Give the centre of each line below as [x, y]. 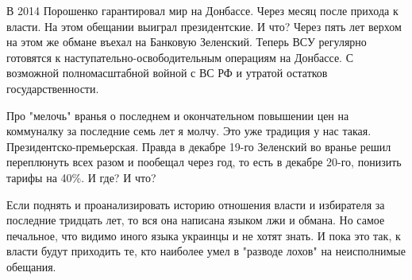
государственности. [53, 88]
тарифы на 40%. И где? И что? [81, 177]
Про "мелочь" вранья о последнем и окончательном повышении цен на [178, 115]
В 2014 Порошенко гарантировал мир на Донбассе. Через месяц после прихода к [202, 10]
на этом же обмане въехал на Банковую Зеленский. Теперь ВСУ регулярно [187, 42]
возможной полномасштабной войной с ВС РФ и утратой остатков [167, 73]
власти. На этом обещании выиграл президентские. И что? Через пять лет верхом [204, 26]
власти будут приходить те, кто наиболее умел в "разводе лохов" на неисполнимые [206, 251]
